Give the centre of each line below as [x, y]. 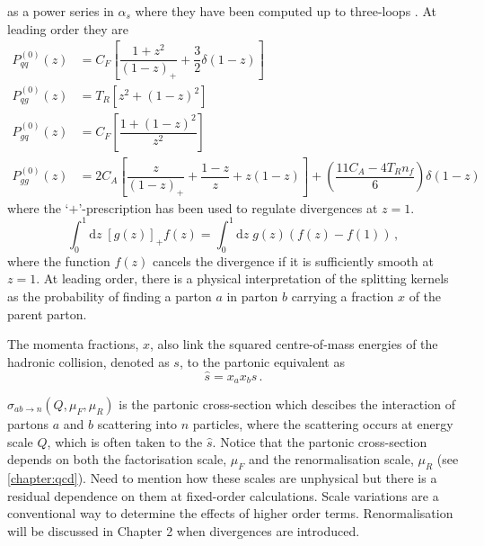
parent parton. [47, 313]
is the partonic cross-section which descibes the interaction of [287, 404]
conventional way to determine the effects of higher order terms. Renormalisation [230, 513]
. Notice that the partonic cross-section [320, 441]
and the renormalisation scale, [331, 459]
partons [28, 424]
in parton [252, 295]
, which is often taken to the [125, 441]
